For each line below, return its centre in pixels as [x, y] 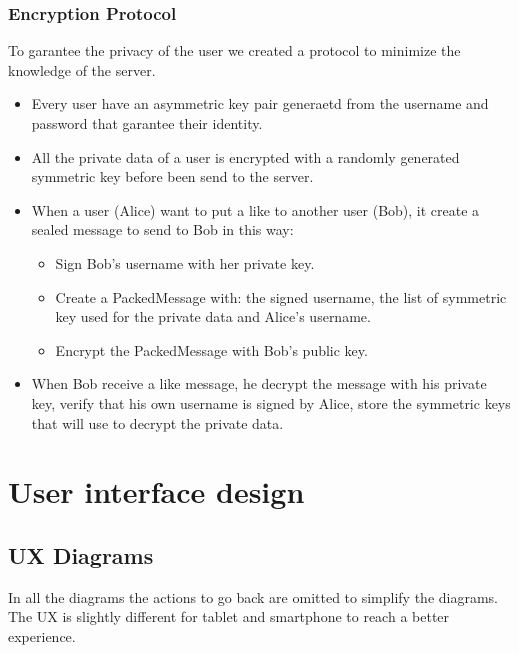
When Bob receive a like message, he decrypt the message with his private [259, 383]
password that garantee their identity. [147, 123]
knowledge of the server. [82, 69]
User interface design [156, 491]
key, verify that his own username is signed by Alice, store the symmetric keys [271, 402]
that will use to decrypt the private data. [157, 422]
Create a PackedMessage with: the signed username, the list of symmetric [281, 296]
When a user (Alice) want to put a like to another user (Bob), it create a [255, 209]
